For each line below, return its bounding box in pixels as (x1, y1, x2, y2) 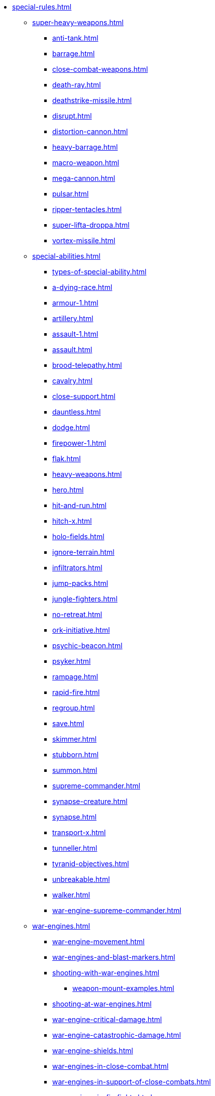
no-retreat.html (52, 610, 102, 619)
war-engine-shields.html (52, 1046, 133, 1055)
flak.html (52, 454, 81, 463)
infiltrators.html (52, 563, 102, 572)
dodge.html (52, 423, 90, 432)
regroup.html (52, 704, 95, 712)
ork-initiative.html (52, 626, 110, 634)
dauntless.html (52, 408, 101, 416)
